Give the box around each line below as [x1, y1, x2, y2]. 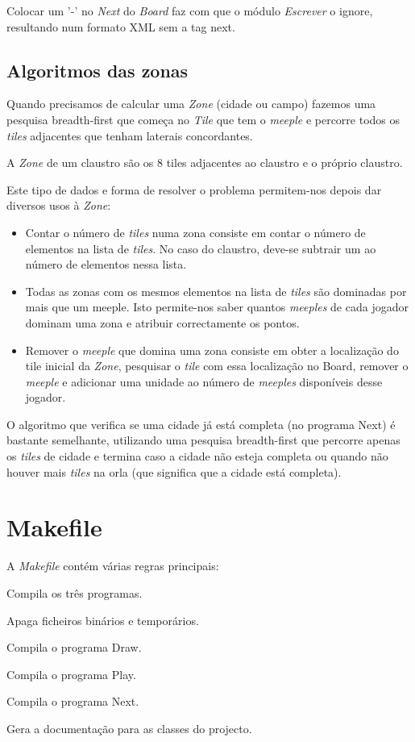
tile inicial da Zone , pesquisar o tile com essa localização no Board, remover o [25, 357, 409, 374]
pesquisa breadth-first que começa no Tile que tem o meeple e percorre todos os [6, 110, 400, 127]
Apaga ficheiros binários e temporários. [6, 611, 199, 628]
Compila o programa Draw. [6, 639, 142, 656]
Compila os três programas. [6, 584, 143, 601]
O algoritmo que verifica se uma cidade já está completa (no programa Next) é [6, 415, 396, 432]
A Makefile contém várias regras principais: [6, 557, 219, 574]
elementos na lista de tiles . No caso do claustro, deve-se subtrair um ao [25, 240, 376, 256]
